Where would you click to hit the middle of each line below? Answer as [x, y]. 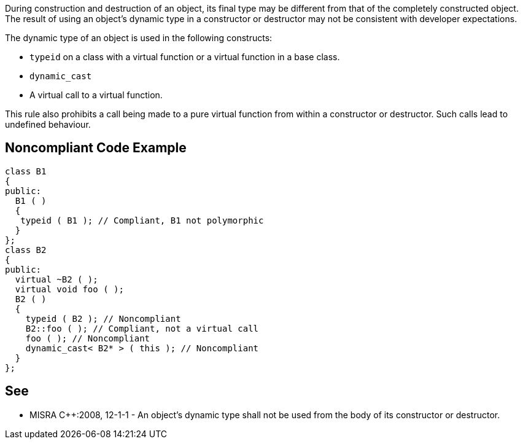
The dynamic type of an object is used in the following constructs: [139, 38]
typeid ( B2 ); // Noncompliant [103, 318]
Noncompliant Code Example [96, 148]
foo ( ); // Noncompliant [88, 338]
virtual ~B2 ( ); [56, 279]
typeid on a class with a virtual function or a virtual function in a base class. [185, 57]
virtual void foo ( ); [69, 289]
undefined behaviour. [48, 124]
